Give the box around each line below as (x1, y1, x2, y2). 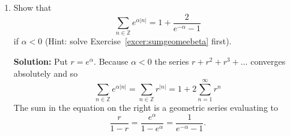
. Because (94, 55, 128, 67)
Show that (13, 1, 52, 13)
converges (250, 55, 286, 67)
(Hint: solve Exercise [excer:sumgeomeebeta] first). (44, 35, 232, 47)
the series (154, 55, 189, 67)
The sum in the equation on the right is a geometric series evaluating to (13, 101, 279, 114)
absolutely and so (13, 67, 78, 79)
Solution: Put (13, 55, 68, 67)
